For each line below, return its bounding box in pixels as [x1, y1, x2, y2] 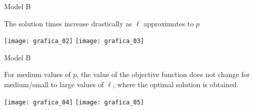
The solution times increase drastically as [4, 18, 132, 28]
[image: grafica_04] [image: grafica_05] [4, 98, 144, 106]
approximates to [143, 18, 194, 28]
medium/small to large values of [4, 79, 104, 90]
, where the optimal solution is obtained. [113, 79, 239, 90]
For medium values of [4, 69, 71, 80]
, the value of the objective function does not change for [76, 69, 250, 80]
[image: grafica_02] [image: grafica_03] [4, 38, 144, 45]
